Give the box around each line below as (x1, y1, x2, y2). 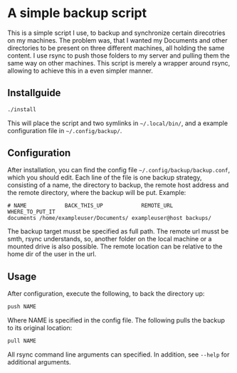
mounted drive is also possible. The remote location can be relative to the (7, 242, 223, 251)
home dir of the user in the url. (7, 250, 97, 258)
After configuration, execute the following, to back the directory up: (7, 290, 205, 298)
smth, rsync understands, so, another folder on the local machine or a (7, 235, 212, 243)
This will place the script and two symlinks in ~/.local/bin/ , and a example (7, 119, 228, 127)
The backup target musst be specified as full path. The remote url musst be (7, 227, 229, 236)
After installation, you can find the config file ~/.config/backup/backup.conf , (7, 166, 231, 174)
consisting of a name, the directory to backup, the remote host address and (7, 181, 229, 189)
